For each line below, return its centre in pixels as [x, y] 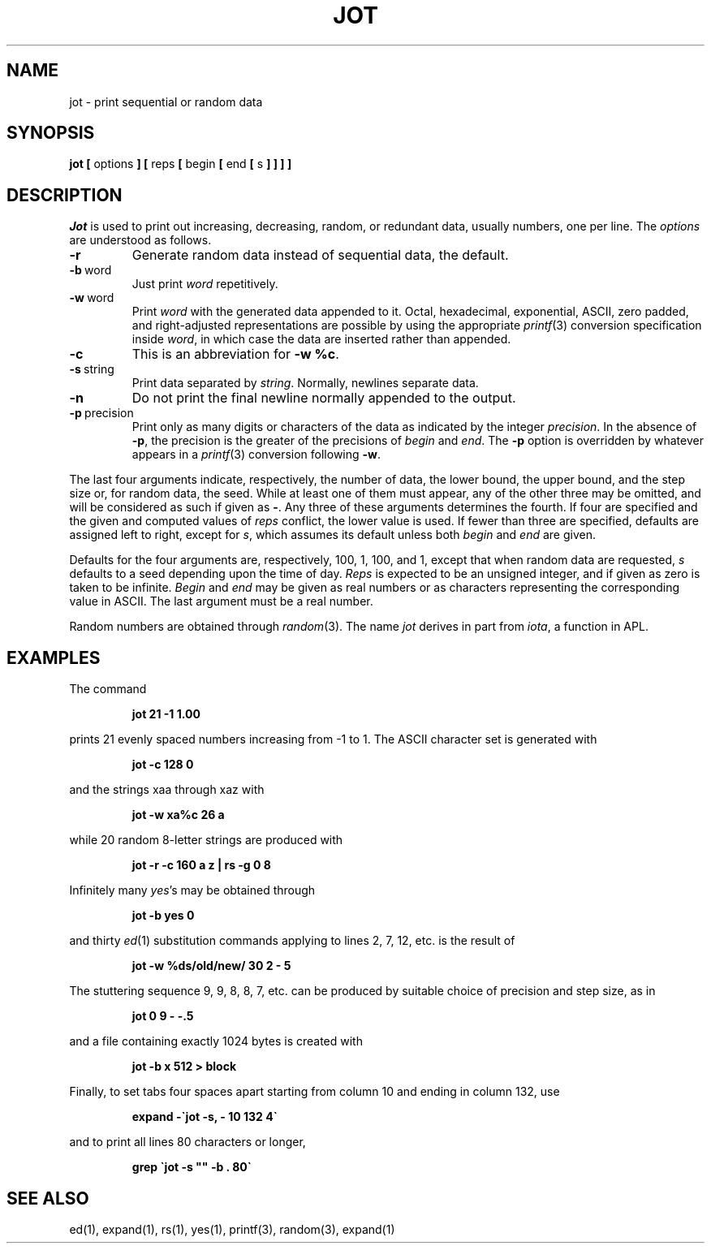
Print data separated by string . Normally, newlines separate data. [305, 383]
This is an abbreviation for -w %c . [235, 354]
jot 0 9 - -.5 [163, 1016]
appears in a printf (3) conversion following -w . [256, 455]
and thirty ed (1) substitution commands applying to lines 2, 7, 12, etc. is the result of [292, 941]
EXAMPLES [54, 657]
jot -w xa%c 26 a [178, 815]
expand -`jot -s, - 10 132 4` [205, 1117]
